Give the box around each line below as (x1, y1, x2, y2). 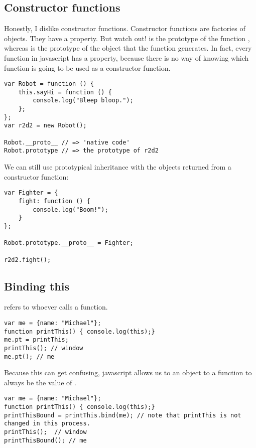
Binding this (4, 278, 69, 293)
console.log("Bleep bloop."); (33, 97, 134, 104)
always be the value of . (4, 377, 76, 387)
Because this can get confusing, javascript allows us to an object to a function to (4, 367, 252, 378)
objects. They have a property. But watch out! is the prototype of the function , (4, 33, 250, 43)
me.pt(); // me (4, 353, 55, 360)
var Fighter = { (4, 189, 58, 197)
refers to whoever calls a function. (4, 302, 108, 312)
